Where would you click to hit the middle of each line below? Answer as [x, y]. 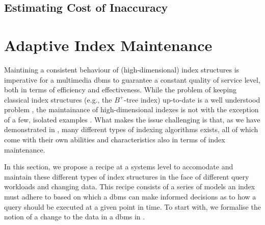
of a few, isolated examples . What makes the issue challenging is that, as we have [132, 119]
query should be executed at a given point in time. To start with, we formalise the [132, 206]
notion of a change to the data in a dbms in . [75, 217]
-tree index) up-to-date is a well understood [192, 99]
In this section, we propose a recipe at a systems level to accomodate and [119, 167]
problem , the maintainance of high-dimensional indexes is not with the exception [131, 109]
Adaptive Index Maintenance [108, 45]
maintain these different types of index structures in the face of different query [127, 176]
